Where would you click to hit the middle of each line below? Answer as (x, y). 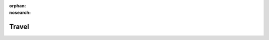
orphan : (18, 6)
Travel (19, 27)
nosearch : (20, 13)
